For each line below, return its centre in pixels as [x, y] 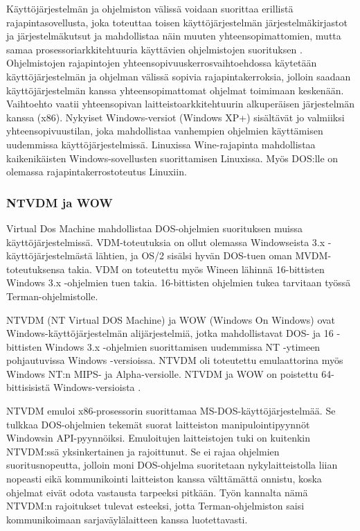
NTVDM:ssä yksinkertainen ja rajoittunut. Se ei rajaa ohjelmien [143, 451]
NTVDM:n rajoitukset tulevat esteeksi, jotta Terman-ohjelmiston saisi [155, 506]
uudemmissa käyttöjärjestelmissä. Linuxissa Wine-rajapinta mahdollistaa [161, 144]
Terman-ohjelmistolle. [52, 296]
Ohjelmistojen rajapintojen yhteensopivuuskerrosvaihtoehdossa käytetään [162, 63]
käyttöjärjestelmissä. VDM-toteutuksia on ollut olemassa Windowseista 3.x [166, 242]
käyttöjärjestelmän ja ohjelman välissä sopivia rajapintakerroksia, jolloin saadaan [179, 76]
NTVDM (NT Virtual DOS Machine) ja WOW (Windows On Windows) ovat [171, 319]
